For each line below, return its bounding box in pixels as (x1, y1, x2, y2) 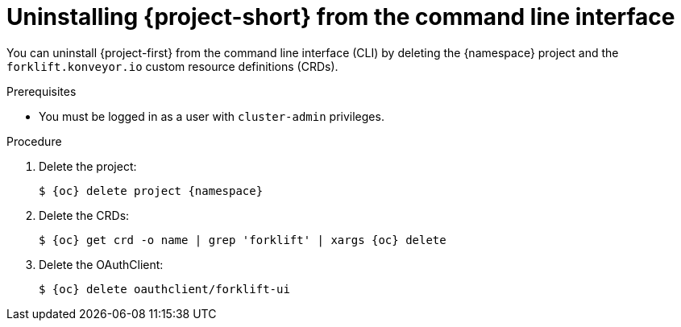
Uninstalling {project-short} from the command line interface (6, 3, 675, 31)
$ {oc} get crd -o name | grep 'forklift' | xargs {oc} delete (39, 233, 446, 246)
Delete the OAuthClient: (39, 257, 164, 271)
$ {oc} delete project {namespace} (39, 184, 264, 197)
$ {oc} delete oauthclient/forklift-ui (39, 282, 290, 296)
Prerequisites (6, 84, 77, 98)
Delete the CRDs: (39, 208, 130, 222)
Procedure (6, 134, 62, 148)
